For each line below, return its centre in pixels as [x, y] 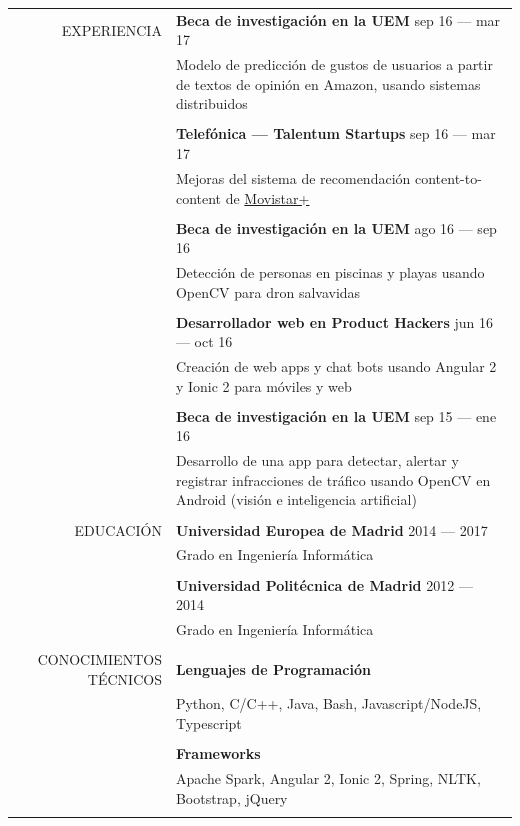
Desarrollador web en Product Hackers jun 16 [334, 321]
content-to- [448, 177]
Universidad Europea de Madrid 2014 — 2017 [331, 529]
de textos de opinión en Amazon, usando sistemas [328, 83]
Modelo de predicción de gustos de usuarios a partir [334, 64]
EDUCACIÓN [118, 529]
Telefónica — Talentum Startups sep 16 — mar [335, 133]
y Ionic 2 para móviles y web [263, 385]
